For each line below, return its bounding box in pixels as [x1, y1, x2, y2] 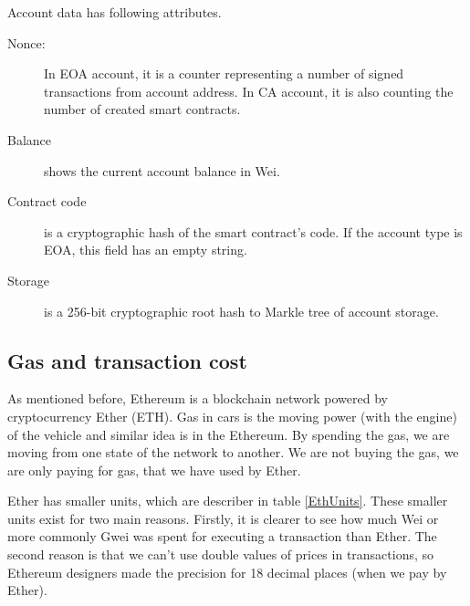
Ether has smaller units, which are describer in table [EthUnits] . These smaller [7, 491, 448, 510]
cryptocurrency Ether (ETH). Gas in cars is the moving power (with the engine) [7, 406, 457, 425]
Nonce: [7, 33, 46, 52]
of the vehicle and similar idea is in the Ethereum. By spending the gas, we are [7, 424, 450, 444]
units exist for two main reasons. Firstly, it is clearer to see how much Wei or [7, 508, 439, 528]
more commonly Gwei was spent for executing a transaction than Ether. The [7, 527, 437, 546]
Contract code [7, 192, 87, 211]
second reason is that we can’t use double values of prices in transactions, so [7, 545, 434, 564]
